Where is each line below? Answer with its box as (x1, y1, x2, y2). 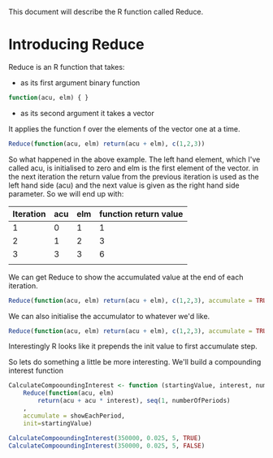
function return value (98, 208, 184, 219)
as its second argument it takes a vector (19, 108, 154, 118)
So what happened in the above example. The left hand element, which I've (8, 154, 261, 164)
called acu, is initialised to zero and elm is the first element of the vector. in (8, 162, 258, 173)
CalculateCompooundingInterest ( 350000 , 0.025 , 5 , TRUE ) (8, 434, 201, 442)
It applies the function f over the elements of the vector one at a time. (8, 123, 241, 133)
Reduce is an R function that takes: (8, 62, 125, 71)
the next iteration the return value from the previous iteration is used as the (8, 171, 259, 181)
